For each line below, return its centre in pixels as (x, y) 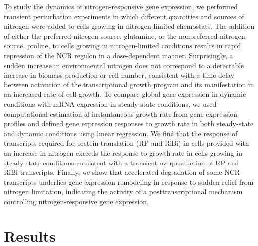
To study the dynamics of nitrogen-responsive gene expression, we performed (121, 6)
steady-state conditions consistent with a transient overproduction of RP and (122, 162)
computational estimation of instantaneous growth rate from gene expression (121, 114)
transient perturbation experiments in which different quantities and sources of (124, 16)
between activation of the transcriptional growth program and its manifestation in (129, 84)
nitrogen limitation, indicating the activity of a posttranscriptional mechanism (123, 192)
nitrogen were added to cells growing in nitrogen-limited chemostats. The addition (129, 26)
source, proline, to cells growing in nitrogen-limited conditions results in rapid (123, 45)
